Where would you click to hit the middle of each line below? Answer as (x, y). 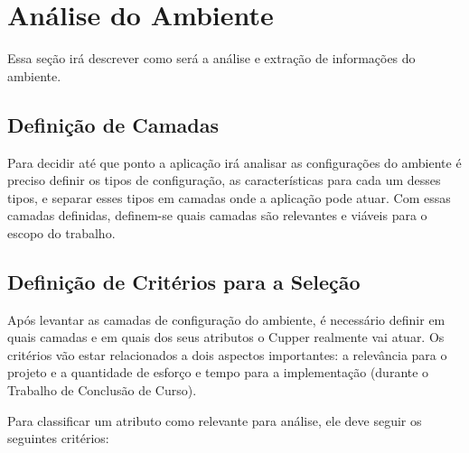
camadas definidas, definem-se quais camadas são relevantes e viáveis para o (217, 215)
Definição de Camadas (113, 124)
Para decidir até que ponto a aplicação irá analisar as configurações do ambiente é (234, 162)
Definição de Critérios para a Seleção (184, 281)
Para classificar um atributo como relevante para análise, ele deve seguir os (215, 420)
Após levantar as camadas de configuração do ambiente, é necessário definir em (226, 319)
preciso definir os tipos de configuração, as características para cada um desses (224, 180)
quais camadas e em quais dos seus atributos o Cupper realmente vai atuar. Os (226, 337)
